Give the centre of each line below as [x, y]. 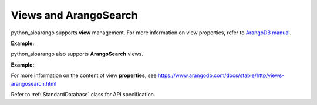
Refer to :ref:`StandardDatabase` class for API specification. [83, 94]
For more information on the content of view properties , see [84, 75]
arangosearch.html [34, 83]
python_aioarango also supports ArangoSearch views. [77, 54]
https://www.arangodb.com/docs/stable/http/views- [221, 75]
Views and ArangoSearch [74, 15]
